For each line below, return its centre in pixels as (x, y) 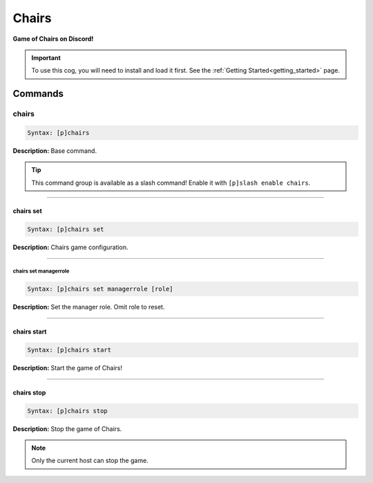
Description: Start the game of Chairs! (67, 367)
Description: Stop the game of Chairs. (67, 428)
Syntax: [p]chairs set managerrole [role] (100, 289)
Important (46, 57)
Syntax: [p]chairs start (69, 350)
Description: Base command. (55, 151)
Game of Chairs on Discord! (53, 39)
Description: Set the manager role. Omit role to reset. (89, 307)
